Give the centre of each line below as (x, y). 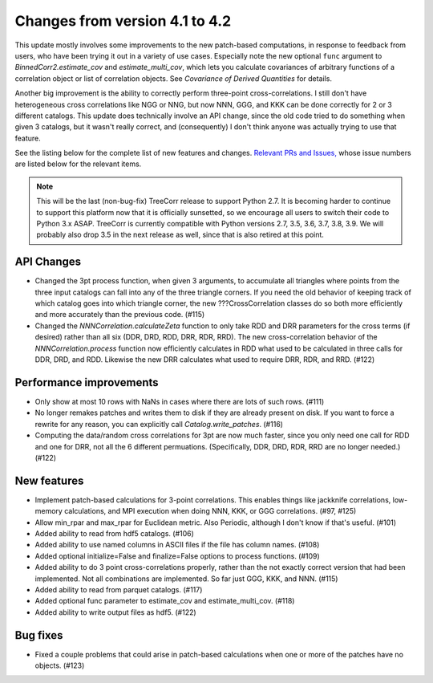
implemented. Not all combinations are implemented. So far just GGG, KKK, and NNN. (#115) (186, 579)
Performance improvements (87, 382)
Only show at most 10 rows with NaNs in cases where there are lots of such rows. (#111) (180, 401)
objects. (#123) (60, 665)
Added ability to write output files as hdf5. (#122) (115, 612)
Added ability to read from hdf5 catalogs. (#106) (114, 533)
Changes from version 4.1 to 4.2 (123, 21)
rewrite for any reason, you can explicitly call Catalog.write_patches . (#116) (159, 424)
